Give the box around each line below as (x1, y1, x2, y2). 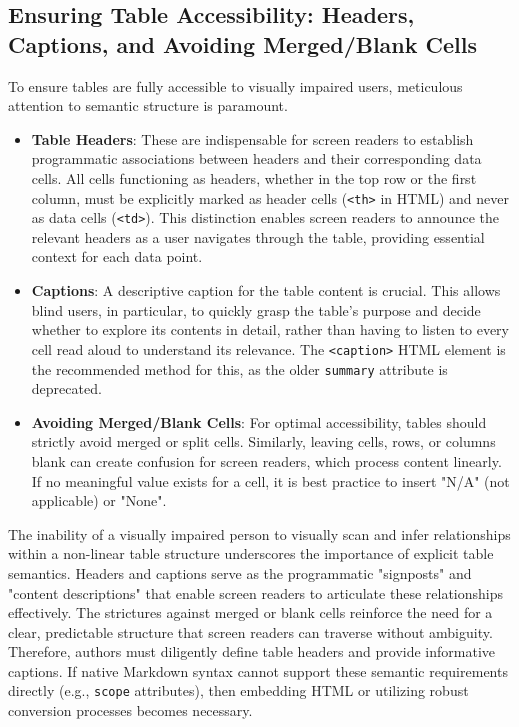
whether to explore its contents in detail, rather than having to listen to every (31, 319, 509, 340)
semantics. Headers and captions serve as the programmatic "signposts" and (8, 562, 472, 583)
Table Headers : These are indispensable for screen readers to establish (31, 128, 474, 149)
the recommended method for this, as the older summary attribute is (31, 358, 448, 379)
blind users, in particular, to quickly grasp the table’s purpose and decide (31, 299, 481, 320)
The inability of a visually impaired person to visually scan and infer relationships (8, 523, 511, 544)
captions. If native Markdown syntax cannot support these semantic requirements (8, 660, 508, 681)
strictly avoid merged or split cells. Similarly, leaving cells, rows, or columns (31, 431, 496, 452)
